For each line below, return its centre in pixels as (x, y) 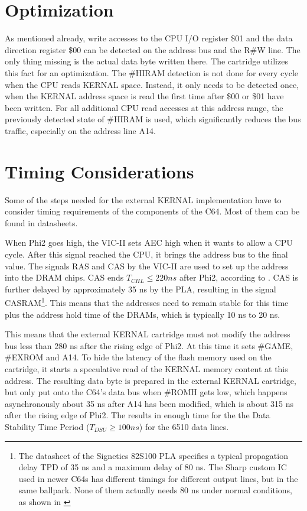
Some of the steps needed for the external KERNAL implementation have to (143, 199)
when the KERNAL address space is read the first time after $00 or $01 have (144, 96)
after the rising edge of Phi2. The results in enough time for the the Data (138, 415)
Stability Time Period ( (47, 426)
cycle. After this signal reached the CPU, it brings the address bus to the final (146, 254)
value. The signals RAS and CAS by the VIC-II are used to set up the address (147, 266)
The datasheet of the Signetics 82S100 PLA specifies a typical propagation (153, 455)
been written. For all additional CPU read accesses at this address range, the (144, 107)
